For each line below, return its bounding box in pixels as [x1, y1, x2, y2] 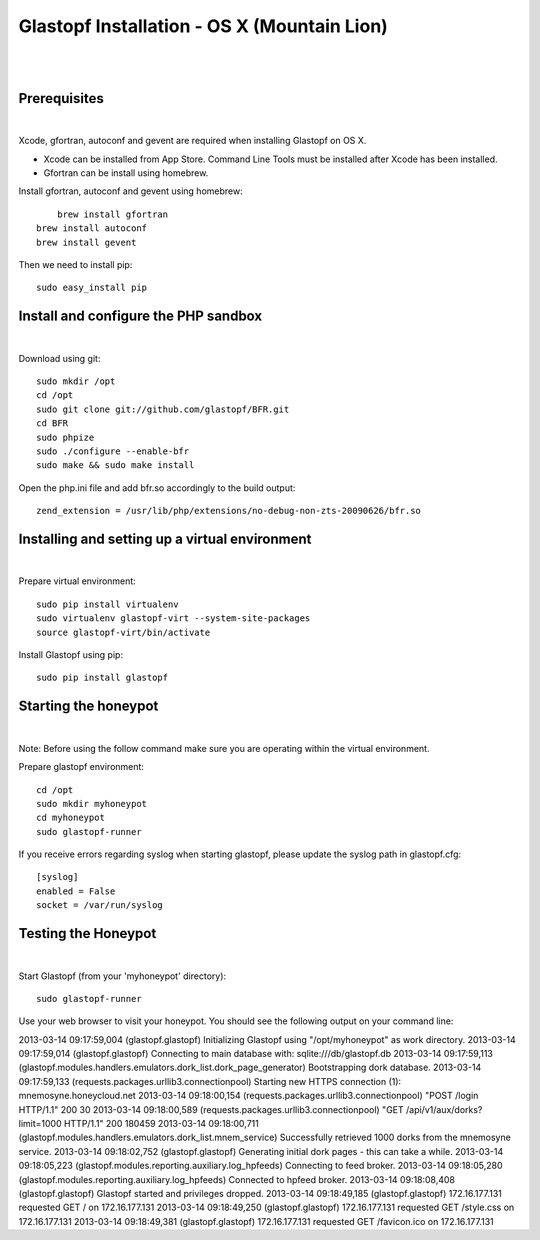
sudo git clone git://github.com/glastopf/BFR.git [36, 403, 290, 415]
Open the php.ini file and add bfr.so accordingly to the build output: [18, 481, 296, 494]
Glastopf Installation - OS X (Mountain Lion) [18, 15, 389, 37]
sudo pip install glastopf [36, 672, 169, 684]
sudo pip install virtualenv [36, 598, 179, 610]
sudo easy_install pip [36, 282, 148, 294]
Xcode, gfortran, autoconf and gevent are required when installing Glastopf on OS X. [18, 135, 367, 147]
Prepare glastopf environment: [18, 761, 145, 773]
